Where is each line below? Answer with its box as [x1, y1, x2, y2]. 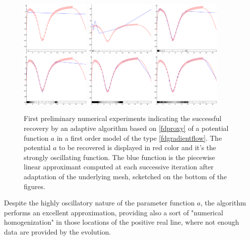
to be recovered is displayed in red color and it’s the [59, 142, 216, 153]
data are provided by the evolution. [4, 226, 111, 237]
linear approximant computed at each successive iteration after [24, 161, 214, 172]
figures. [24, 181, 45, 191]
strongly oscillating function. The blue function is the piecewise [24, 152, 215, 162]
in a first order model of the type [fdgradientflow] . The [56, 132, 222, 143]
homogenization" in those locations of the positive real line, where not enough [4, 217, 239, 227]
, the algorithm [201, 198, 246, 208]
